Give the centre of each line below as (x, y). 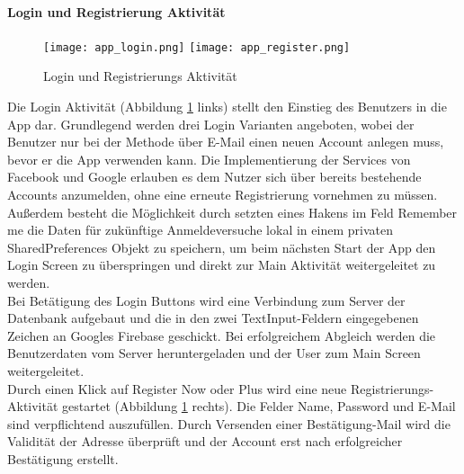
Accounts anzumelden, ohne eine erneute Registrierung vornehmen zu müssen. (223, 195)
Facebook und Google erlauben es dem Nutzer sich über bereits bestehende (214, 177)
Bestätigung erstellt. (63, 458)
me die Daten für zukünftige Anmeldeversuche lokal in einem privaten (200, 230)
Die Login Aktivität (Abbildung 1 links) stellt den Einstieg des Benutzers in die (227, 107)
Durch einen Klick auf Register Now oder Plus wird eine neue (177, 388)
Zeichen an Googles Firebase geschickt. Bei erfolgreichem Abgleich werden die (222, 335)
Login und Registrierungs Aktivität (140, 76)
